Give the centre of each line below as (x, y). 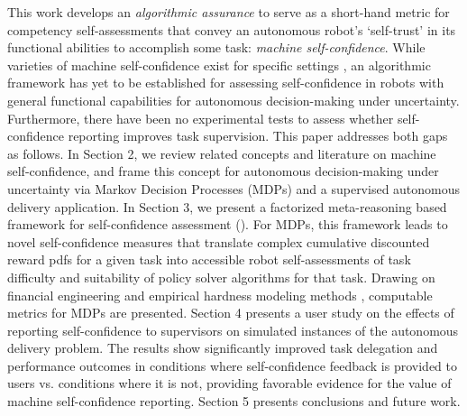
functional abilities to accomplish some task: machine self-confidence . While (216, 47)
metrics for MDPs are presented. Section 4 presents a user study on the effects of (231, 313)
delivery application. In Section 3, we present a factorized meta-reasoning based (227, 206)
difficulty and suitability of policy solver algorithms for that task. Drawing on (221, 277)
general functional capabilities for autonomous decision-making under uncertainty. (233, 100)
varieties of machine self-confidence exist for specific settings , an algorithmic (219, 65)
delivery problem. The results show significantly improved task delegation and (223, 348)
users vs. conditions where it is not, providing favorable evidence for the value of (229, 383)
